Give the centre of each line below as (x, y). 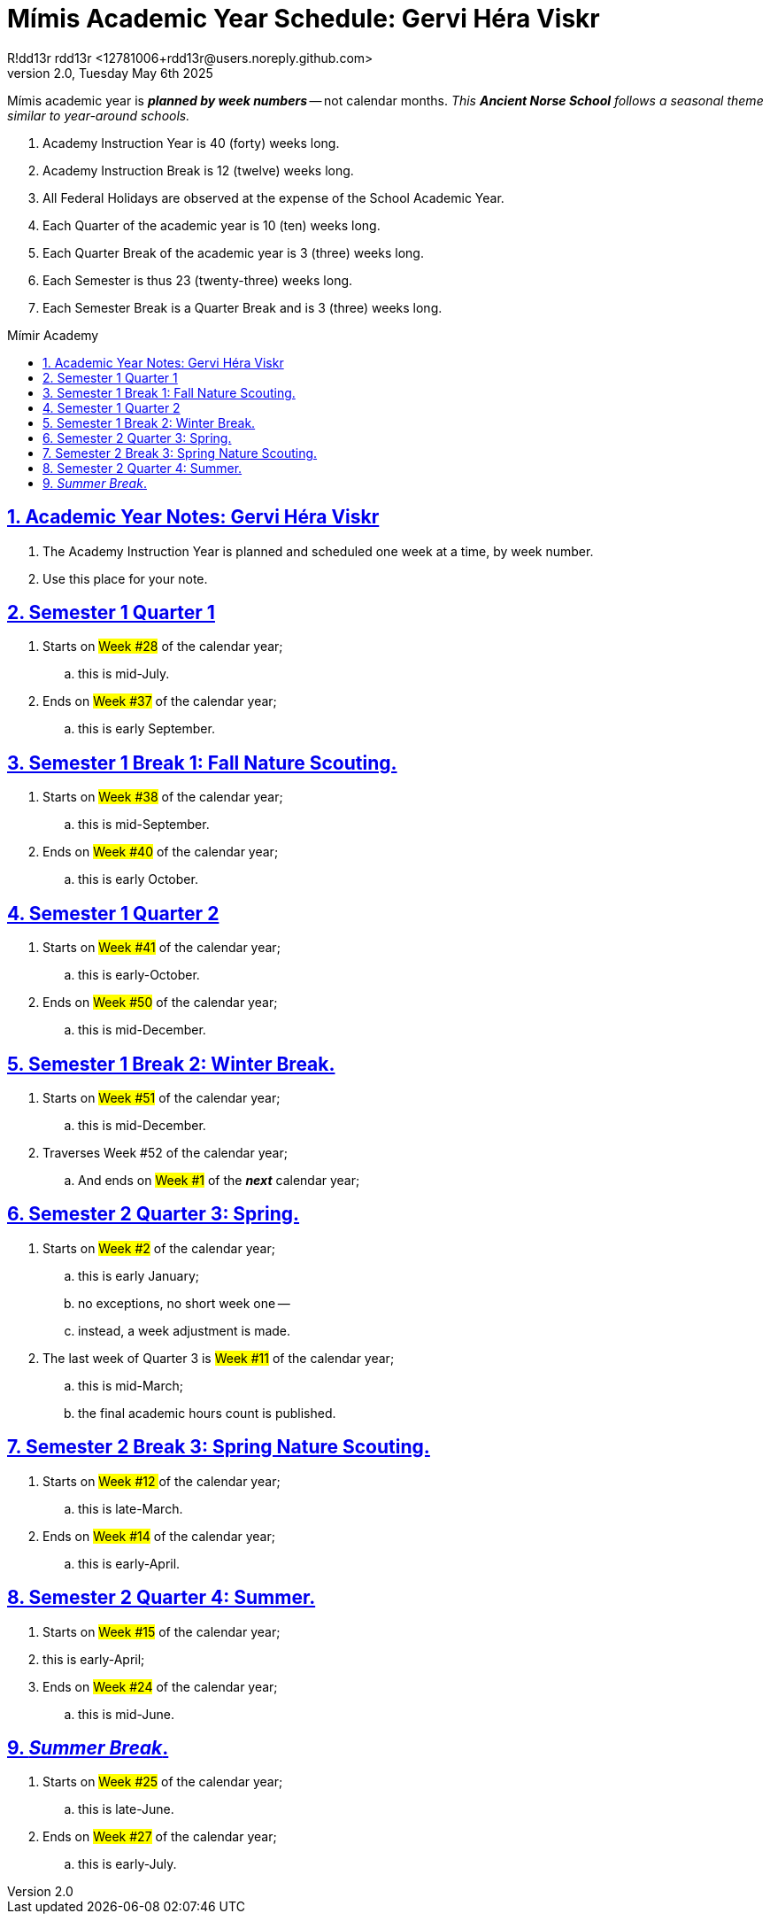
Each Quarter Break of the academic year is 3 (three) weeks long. (233, 252)
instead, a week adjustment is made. (185, 1330)
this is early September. (146, 729)
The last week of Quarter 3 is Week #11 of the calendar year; (219, 1358)
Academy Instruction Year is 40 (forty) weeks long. (191, 143)
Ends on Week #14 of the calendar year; (159, 1536)
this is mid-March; (131, 1385)
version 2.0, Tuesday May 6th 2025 (110, 73)
